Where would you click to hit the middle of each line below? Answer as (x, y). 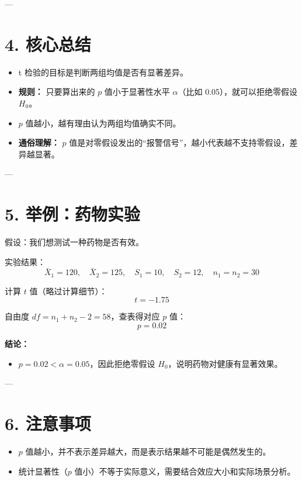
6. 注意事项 (48, 423)
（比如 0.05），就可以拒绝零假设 (238, 92)
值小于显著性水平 (137, 92)
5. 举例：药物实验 (72, 214)
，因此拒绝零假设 (122, 363)
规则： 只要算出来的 (57, 92)
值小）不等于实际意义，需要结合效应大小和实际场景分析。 (185, 471)
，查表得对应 (135, 316)
